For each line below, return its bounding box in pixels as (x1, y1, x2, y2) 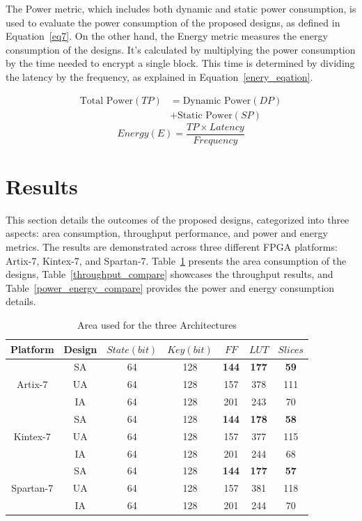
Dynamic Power (182, 95, 251, 106)
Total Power (79, 95, 134, 106)
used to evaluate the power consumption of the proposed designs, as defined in (6, 15, 340, 29)
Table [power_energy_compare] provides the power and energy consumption (6, 280, 335, 295)
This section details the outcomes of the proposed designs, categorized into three (6, 212, 349, 226)
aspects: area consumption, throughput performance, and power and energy (6, 226, 328, 240)
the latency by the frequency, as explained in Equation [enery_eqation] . (6, 69, 313, 84)
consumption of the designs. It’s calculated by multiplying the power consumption (6, 42, 356, 56)
